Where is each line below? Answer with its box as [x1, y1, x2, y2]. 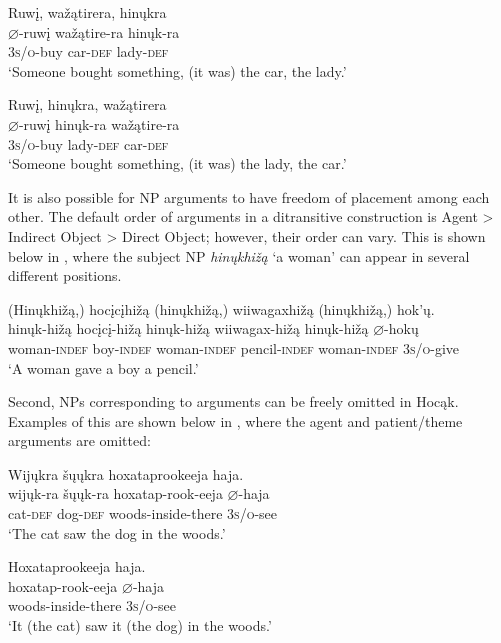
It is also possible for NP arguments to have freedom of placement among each [8, 186, 490, 207]
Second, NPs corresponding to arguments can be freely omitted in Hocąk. [8, 391, 459, 412]
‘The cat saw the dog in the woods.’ [8, 522, 226, 543]
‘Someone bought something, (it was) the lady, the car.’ [8, 153, 347, 174]
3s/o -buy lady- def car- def [8, 133, 169, 154]
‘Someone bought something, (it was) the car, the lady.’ [8, 60, 347, 81]
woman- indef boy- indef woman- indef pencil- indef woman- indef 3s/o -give [8, 337, 460, 358]
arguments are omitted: [8, 430, 151, 451]
